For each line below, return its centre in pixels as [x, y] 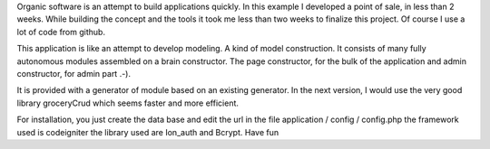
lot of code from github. [61, 32]
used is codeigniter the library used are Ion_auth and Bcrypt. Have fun [148, 132]
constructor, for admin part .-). [74, 73]
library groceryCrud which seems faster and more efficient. [128, 103]
